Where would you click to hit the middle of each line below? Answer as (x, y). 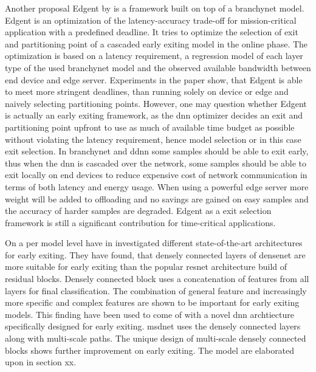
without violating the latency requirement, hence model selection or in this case (153, 139)
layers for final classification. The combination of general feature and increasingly (156, 290)
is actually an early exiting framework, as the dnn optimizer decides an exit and (154, 115)
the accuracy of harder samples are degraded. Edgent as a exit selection (138, 211)
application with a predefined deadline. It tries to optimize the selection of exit (152, 32)
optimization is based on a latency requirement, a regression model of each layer (154, 56)
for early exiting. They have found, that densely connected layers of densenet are (155, 254)
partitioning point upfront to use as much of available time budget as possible (150, 127)
